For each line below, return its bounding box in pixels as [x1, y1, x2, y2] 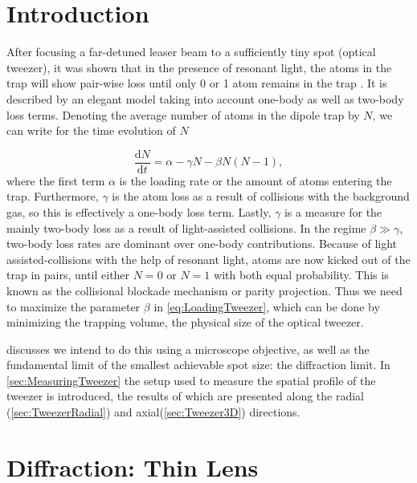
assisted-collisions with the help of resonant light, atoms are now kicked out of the [6, 250, 411, 267]
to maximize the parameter [6, 298, 141, 315]
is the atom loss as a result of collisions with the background [112, 188, 410, 205]
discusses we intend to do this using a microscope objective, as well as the [6, 340, 370, 357]
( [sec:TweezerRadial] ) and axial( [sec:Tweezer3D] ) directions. [6, 404, 300, 420]
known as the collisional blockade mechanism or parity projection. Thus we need [6, 282, 403, 298]
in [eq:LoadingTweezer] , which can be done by [153, 298, 380, 315]
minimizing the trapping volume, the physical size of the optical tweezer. [6, 314, 364, 331]
